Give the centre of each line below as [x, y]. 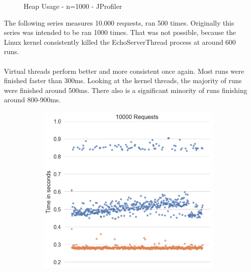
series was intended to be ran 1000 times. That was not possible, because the [120, 32]
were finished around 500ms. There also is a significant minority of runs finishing [126, 90]
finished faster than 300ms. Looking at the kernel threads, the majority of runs [123, 80]
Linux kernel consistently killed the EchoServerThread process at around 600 [120, 42]
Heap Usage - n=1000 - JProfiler [73, 6]
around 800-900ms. [32, 100]
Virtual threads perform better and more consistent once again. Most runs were [124, 71]
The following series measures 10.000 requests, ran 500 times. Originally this [119, 22]
